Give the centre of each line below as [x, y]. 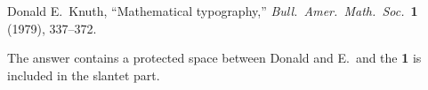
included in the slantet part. [84, 75]
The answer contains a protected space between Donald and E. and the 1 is [214, 58]
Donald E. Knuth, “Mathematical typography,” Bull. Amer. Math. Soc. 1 [213, 11]
